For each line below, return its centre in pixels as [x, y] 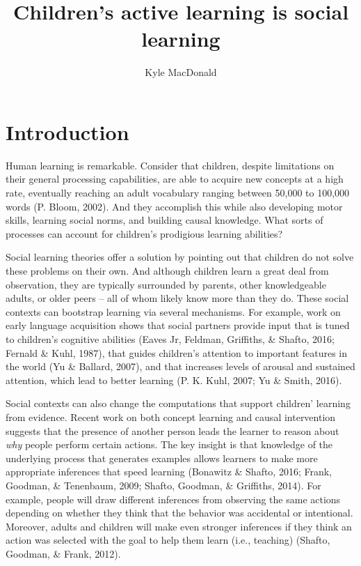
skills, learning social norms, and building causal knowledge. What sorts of [165, 220]
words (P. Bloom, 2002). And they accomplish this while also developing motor [174, 206]
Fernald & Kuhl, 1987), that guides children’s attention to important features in [177, 352]
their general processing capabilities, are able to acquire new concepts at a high [175, 179]
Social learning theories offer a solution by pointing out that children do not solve [180, 257]
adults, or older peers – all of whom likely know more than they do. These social [177, 298]
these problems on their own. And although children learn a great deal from [167, 270]
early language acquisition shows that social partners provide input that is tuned [178, 325]
